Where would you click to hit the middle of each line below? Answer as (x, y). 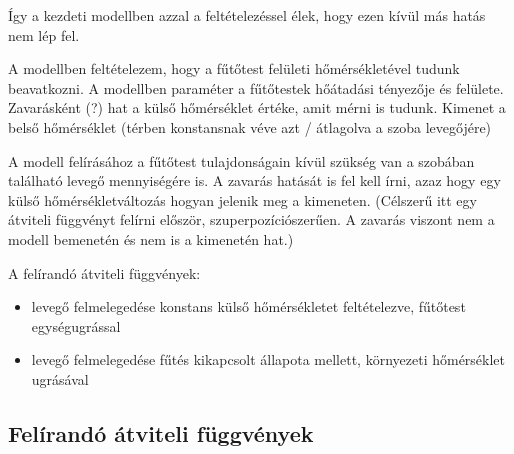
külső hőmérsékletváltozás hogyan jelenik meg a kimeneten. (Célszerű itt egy (242, 199)
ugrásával (60, 378)
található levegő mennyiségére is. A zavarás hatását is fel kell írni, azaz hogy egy (254, 180)
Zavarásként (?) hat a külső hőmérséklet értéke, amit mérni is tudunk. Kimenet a (257, 107)
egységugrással (76, 325)
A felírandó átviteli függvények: (104, 272)
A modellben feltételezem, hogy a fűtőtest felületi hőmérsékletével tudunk (234, 68)
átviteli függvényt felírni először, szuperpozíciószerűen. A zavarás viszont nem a (251, 219)
